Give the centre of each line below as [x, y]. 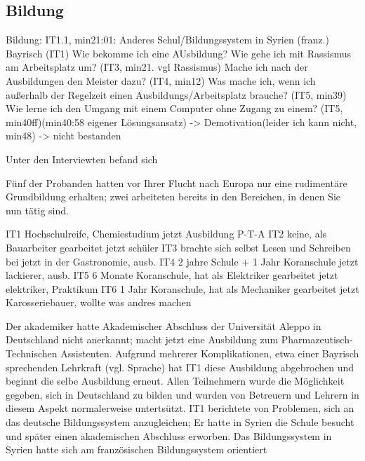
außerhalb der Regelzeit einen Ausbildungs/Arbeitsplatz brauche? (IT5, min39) [176, 94]
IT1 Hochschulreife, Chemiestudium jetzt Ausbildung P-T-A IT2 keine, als [166, 234]
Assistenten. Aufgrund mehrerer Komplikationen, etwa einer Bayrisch [210, 353]
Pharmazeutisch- [317, 339]
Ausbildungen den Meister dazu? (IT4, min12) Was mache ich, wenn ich [161, 80]
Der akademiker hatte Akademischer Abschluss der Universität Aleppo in [164, 325]
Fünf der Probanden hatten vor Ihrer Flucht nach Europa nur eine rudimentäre [177, 183]
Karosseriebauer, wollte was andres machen [99, 302]
